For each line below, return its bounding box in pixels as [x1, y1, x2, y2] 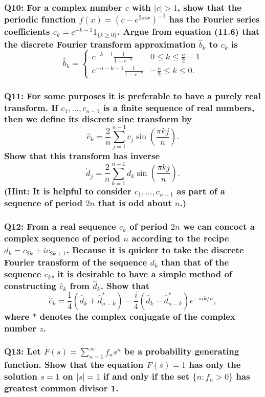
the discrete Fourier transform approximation [4, 37, 196, 50]
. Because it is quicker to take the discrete [66, 243, 244, 256]
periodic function [4, 12, 76, 25]
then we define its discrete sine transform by [4, 113, 192, 125]
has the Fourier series [169, 12, 260, 25]
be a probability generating [124, 345, 239, 358]
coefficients [4, 25, 50, 37]
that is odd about [98, 196, 172, 209]
